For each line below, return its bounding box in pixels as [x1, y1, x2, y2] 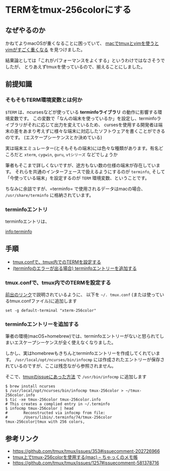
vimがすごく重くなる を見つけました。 [5, 47, 85, 53]
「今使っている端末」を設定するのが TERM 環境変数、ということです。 [5, 175, 150, 181]
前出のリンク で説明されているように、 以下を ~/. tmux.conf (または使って [5, 292, 160, 298]
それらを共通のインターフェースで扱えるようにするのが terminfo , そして [15, 168, 165, 174]
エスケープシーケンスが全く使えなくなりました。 [14, 340, 116, 346]
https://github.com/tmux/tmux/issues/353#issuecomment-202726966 [12, 448, 160, 454]
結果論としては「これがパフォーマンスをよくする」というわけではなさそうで [5, 57, 165, 63]
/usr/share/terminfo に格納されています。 [5, 192, 94, 198]
